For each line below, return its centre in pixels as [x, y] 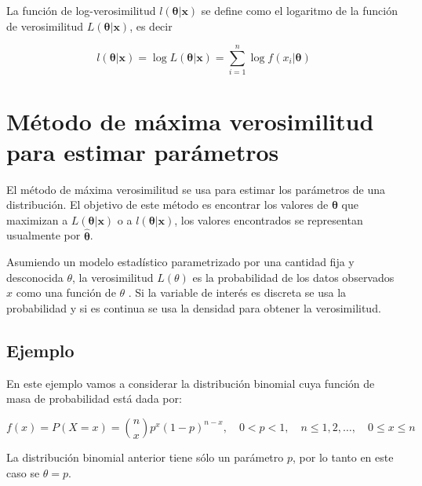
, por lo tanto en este [343, 457]
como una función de [66, 292]
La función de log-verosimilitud [81, 10]
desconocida [35, 277]
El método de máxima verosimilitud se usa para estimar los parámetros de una [196, 189]
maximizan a [37, 219]
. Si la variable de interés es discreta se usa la [237, 292]
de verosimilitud [45, 26]
